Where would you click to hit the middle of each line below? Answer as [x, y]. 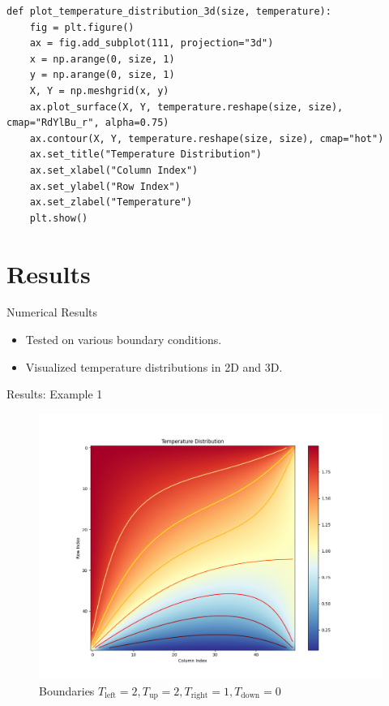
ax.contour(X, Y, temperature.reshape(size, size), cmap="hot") [207, 138]
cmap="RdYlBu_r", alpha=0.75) [88, 123]
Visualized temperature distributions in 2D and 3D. [154, 366]
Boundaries [67, 690]
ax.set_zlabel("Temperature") [111, 202]
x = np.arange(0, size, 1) [102, 59]
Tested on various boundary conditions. [124, 340]
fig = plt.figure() [82, 27]
